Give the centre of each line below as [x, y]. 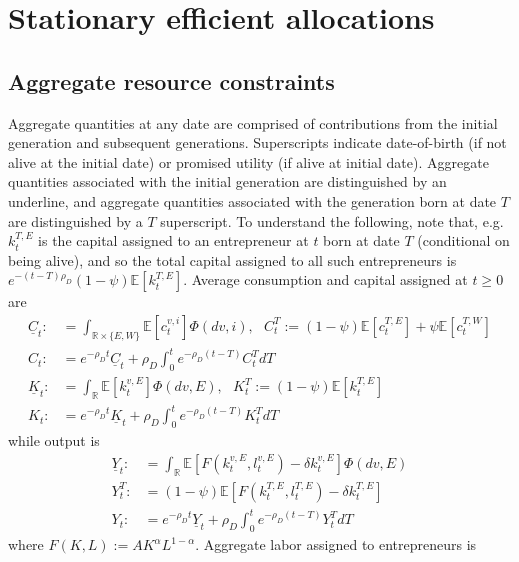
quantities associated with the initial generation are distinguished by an [227, 181]
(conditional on [463, 240]
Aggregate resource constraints [171, 80]
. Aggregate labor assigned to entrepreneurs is [336, 544]
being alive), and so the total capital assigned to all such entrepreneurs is [232, 259]
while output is [54, 440]
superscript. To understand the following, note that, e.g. [332, 220]
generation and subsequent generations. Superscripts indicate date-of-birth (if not [257, 142]
